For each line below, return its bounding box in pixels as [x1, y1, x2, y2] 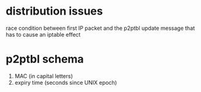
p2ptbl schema [6, 52, 84, 66]
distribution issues [6, 4, 104, 18]
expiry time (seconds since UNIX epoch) [14, 79, 117, 86]
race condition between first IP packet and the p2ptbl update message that [6, 24, 195, 32]
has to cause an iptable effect [6, 30, 81, 38]
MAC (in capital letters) [14, 72, 73, 80]
